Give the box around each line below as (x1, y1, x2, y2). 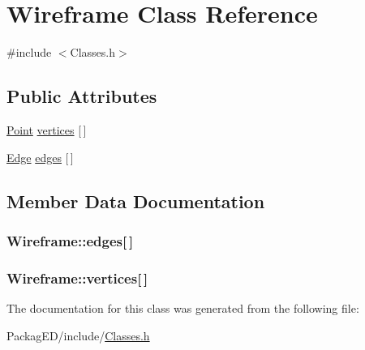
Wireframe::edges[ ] (6, 230, 134, 250)
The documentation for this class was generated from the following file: (6, 299, 359, 316)
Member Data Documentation (6, 188, 265, 213)
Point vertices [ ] (6, 121, 87, 138)
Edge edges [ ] (6, 148, 74, 165)
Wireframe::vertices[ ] (6, 267, 148, 288)
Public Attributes (6, 83, 157, 109)
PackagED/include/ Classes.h (6, 327, 150, 344)
